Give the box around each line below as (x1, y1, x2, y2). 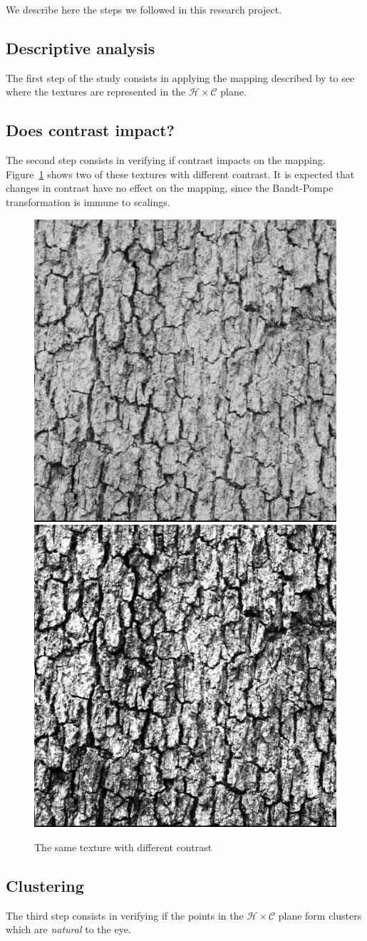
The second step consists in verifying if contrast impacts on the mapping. (6, 153, 326, 168)
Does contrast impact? (6, 119, 175, 141)
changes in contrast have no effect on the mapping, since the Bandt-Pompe (6, 180, 334, 195)
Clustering (6, 874, 84, 896)
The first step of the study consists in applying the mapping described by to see (6, 70, 355, 85)
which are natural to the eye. (6, 922, 131, 937)
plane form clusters (278, 907, 362, 922)
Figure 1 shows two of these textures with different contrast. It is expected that (6, 166, 355, 181)
